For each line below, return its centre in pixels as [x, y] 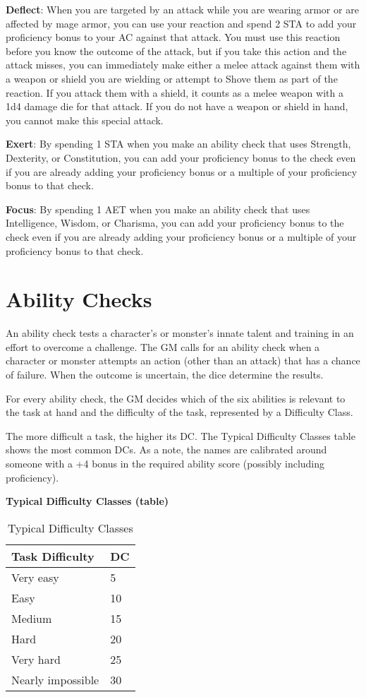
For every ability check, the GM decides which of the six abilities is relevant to [176, 398]
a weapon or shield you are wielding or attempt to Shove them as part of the [172, 78]
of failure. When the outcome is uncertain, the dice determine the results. [165, 374]
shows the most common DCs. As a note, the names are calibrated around [166, 449]
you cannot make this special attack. [85, 120]
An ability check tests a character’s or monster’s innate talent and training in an [180, 333]
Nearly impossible [55, 679]
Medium [32, 618]
